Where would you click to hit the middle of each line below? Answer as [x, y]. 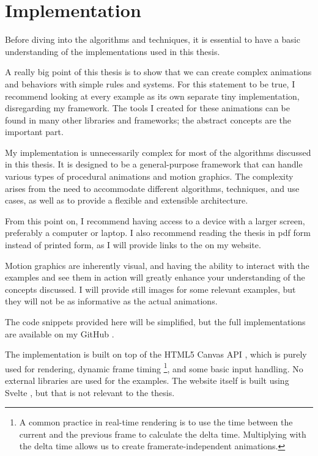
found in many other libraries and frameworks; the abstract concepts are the [148, 120]
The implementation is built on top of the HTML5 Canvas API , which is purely [156, 354]
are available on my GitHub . [60, 333]
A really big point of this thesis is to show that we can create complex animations [158, 72]
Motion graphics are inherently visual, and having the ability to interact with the [157, 265]
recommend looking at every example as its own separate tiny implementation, [152, 96]
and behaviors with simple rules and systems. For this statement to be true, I [150, 83]
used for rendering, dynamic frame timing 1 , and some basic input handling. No [154, 367]
